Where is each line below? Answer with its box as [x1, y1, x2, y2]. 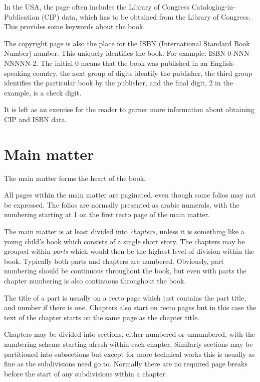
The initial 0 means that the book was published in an [40, 57, 208, 68]
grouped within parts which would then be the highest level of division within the [4, 246, 254, 256]
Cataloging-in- [191, 2, 235, 12]
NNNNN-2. [4, 57, 39, 68]
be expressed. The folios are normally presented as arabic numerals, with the [4, 199, 239, 210]
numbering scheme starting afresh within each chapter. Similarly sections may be [4, 338, 253, 349]
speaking [4, 67, 31, 78]
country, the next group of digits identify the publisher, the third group [33, 67, 252, 78]
